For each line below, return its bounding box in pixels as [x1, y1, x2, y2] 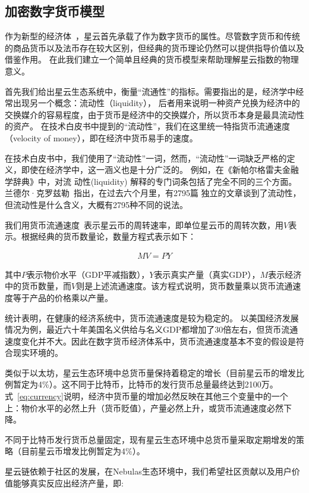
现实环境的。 [12, 346, 63, 359]
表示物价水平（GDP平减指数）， [27, 268, 150, 280]
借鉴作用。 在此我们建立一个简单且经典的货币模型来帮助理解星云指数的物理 [5, 53, 299, 66]
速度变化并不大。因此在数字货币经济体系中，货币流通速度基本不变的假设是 [5, 334, 296, 347]
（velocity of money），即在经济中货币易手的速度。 [5, 131, 198, 144]
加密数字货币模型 [5, 2, 105, 20]
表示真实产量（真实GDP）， [154, 268, 260, 280]
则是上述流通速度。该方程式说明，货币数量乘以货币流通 [76, 280, 293, 292]
